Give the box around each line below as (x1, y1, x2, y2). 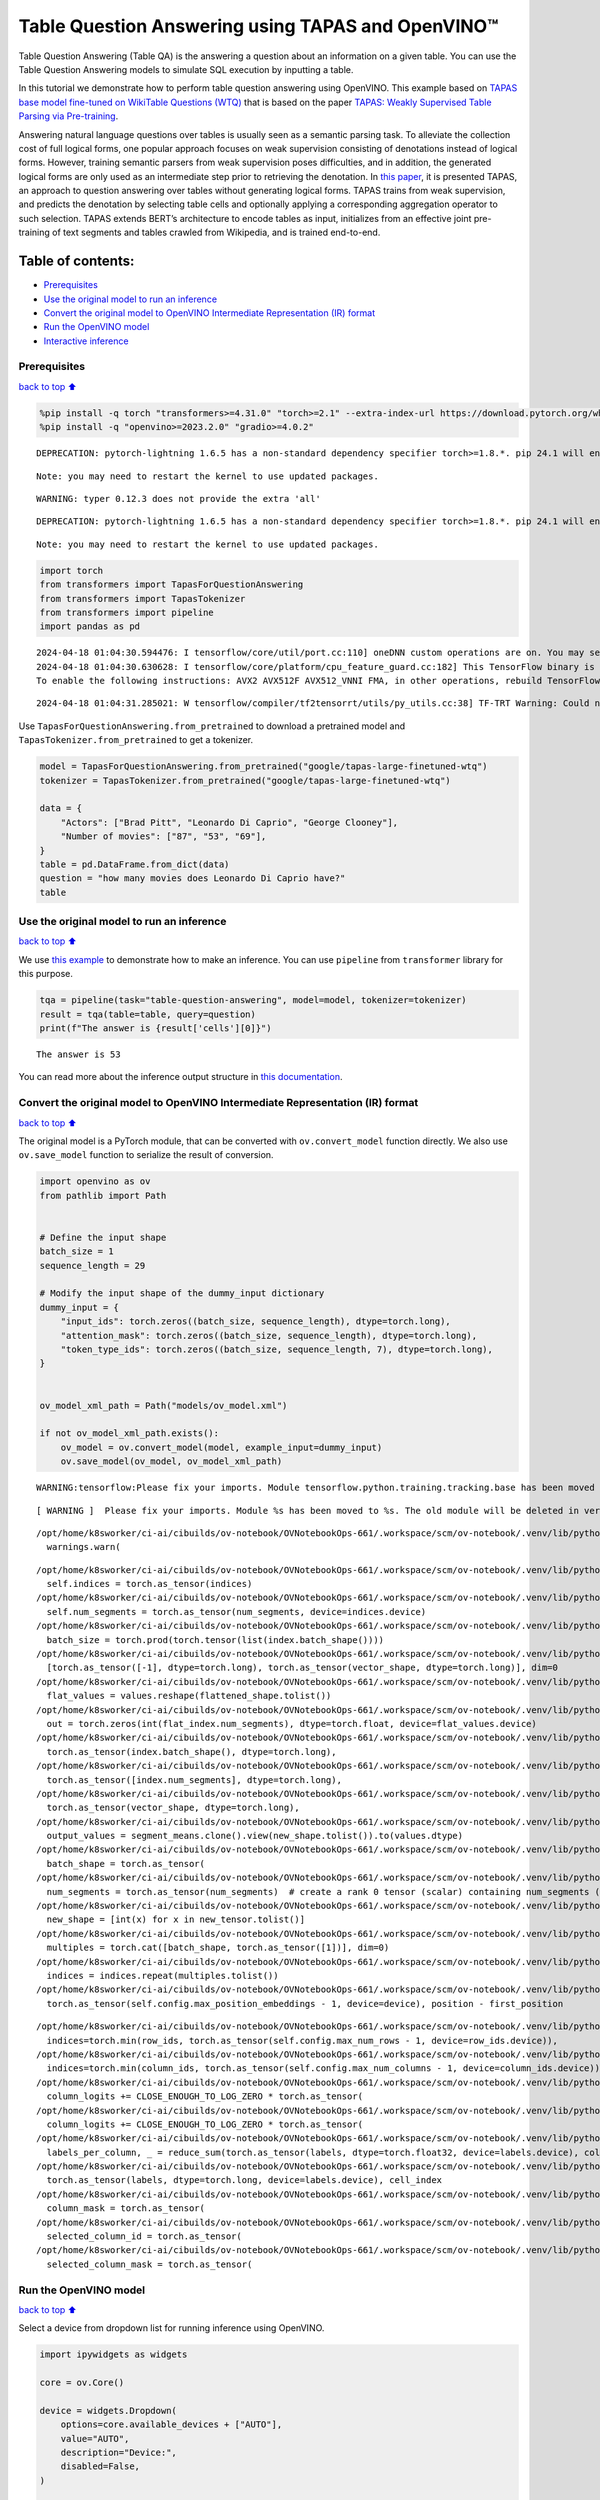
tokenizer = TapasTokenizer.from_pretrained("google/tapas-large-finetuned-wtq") (39, 775, 452, 786)
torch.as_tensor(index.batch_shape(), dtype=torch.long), (46, 1746, 337, 1757)
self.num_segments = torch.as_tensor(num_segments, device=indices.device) (46, 1606, 427, 1617)
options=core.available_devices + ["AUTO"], (60, 2419, 283, 2430)
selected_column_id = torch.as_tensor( (46, 2231, 242, 2242)
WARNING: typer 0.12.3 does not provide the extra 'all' (36, 493, 322, 504)
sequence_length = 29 (39, 1260, 146, 1271)
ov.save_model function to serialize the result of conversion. (18, 1149, 274, 1161)
